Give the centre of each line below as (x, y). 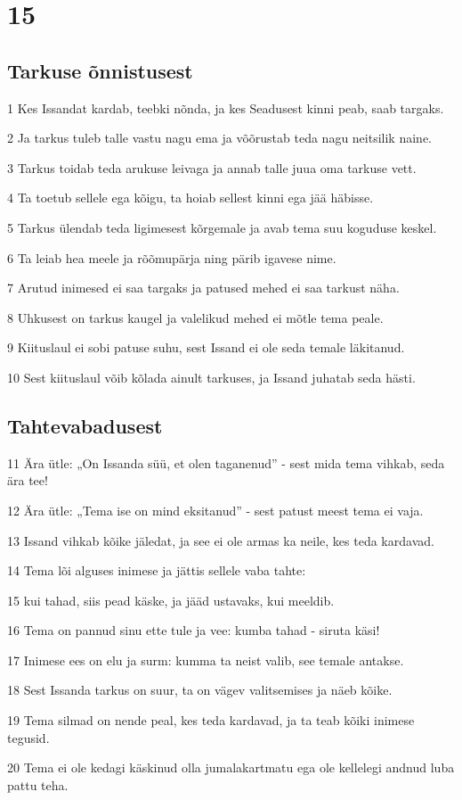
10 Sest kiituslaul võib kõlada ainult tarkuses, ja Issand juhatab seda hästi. (211, 377)
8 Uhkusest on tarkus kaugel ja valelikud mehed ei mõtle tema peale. (195, 317)
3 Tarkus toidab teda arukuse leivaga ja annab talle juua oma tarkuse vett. (212, 167)
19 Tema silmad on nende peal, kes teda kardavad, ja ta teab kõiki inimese (211, 720)
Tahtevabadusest (85, 425)
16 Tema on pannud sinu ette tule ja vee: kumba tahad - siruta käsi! (194, 630)
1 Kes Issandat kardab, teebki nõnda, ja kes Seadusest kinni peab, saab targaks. (226, 107)
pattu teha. (38, 784)
